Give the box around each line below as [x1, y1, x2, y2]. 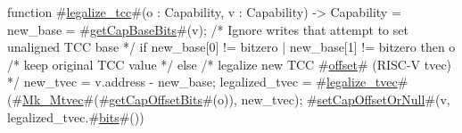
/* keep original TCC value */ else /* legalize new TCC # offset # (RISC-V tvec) [7, 54, 452, 73]
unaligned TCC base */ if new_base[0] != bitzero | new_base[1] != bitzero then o [7, 37, 456, 56]
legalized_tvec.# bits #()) [7, 107, 144, 126]
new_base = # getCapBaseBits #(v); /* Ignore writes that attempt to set [7, 20, 408, 38]
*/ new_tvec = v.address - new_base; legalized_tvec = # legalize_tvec [7, 72, 398, 91]
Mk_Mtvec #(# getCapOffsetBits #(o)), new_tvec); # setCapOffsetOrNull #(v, [22, 89, 450, 108]
